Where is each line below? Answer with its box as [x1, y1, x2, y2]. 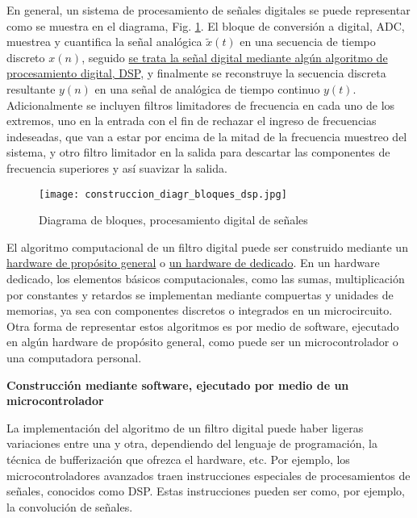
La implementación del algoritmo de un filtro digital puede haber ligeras [6, 419, 364, 436]
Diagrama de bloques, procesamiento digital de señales [39, 211, 308, 228]
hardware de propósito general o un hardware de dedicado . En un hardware [6, 254, 380, 271]
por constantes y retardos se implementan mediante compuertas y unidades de [6, 286, 394, 303]
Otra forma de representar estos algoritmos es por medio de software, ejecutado [6, 317, 399, 334]
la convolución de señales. [6, 498, 133, 515]
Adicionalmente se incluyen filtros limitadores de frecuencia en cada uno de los [6, 96, 395, 113]
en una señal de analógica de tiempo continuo [94, 80, 320, 97]
